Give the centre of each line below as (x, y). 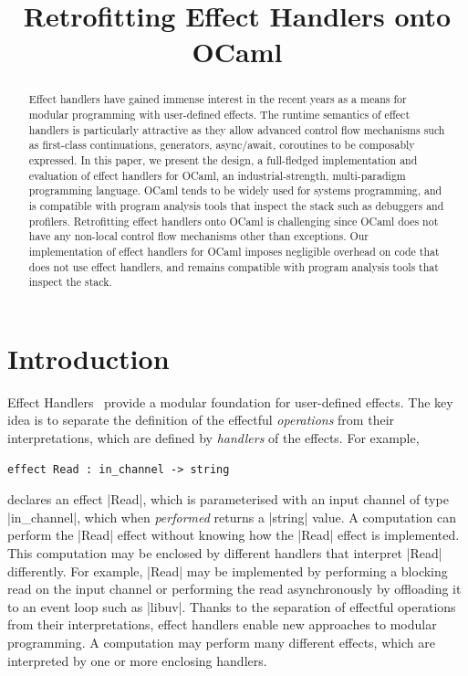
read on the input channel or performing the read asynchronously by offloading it (234, 589)
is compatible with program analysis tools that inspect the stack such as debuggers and (236, 205)
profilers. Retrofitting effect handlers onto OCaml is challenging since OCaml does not (234, 221)
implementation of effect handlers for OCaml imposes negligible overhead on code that (234, 251)
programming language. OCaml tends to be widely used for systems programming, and (235, 190)
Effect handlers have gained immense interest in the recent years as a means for (218, 99)
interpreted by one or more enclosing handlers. (137, 660)
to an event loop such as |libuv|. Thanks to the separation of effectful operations (232, 606)
